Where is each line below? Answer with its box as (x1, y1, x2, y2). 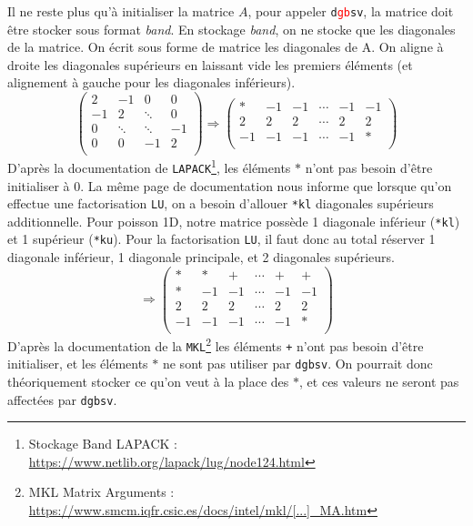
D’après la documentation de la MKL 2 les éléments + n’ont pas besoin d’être (7, 333, 424, 355)
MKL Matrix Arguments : (28, 482, 175, 501)
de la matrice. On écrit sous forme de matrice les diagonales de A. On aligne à (7, 37, 444, 56)
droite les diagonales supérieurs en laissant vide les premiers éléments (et (7, 55, 413, 74)
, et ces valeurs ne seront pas (299, 371, 459, 390)
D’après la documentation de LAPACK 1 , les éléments (7, 156, 291, 177)
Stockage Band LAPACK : (28, 434, 177, 453)
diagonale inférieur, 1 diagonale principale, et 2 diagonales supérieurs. (7, 248, 395, 267)
